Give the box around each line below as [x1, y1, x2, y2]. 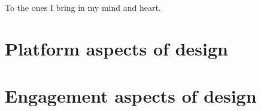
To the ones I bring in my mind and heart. [5, 1, 161, 14]
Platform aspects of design [5, 36, 228, 61]
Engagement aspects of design [5, 83, 257, 107]
